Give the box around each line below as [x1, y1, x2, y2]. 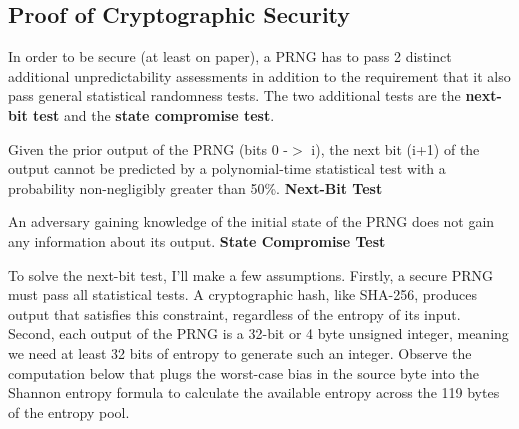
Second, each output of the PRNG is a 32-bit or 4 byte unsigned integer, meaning [8, 323, 509, 344]
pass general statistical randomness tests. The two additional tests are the [8, 85, 461, 106]
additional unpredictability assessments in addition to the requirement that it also [8, 65, 511, 86]
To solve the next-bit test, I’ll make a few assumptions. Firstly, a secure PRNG [8, 264, 494, 285]
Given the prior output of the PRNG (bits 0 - [8, 138, 288, 159]
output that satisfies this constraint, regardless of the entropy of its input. [8, 303, 461, 324]
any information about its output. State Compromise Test [8, 230, 386, 251]
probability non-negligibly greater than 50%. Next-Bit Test [8, 177, 383, 198]
